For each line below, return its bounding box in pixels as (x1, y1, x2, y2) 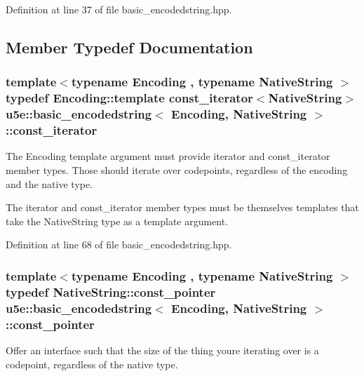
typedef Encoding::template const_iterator (6, 89, 253, 107)
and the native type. (6, 176, 93, 191)
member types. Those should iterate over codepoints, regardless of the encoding (6, 162, 348, 177)
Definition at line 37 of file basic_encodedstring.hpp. (6, 2, 232, 16)
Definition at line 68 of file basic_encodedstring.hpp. (6, 237, 232, 252)
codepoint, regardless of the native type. (6, 356, 178, 371)
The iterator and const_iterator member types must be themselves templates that (6, 200, 359, 215)
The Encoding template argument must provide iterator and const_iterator (6, 149, 330, 163)
